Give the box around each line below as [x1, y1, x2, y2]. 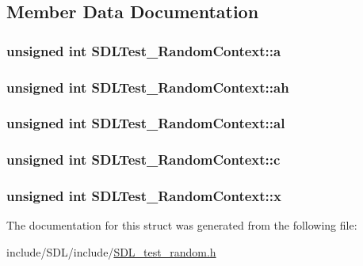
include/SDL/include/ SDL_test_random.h [6, 243, 216, 260]
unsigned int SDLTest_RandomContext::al [6, 113, 285, 133]
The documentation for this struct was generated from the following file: [6, 217, 357, 234]
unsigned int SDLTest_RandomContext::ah [6, 77, 289, 97]
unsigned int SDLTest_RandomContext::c [6, 150, 281, 169]
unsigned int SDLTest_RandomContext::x [6, 186, 281, 206]
